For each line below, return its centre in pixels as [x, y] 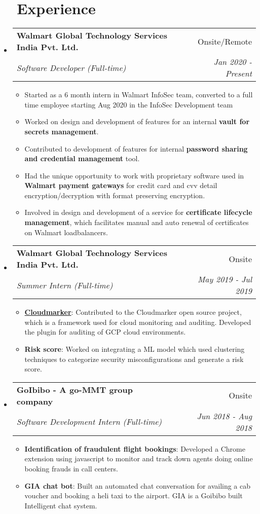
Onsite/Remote [225, 41]
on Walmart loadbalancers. [66, 232]
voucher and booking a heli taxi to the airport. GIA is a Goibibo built [134, 495]
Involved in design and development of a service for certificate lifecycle [138, 212]
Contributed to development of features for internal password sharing [136, 148]
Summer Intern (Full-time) [65, 285]
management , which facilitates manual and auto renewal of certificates [137, 222]
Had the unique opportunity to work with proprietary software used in [134, 175]
